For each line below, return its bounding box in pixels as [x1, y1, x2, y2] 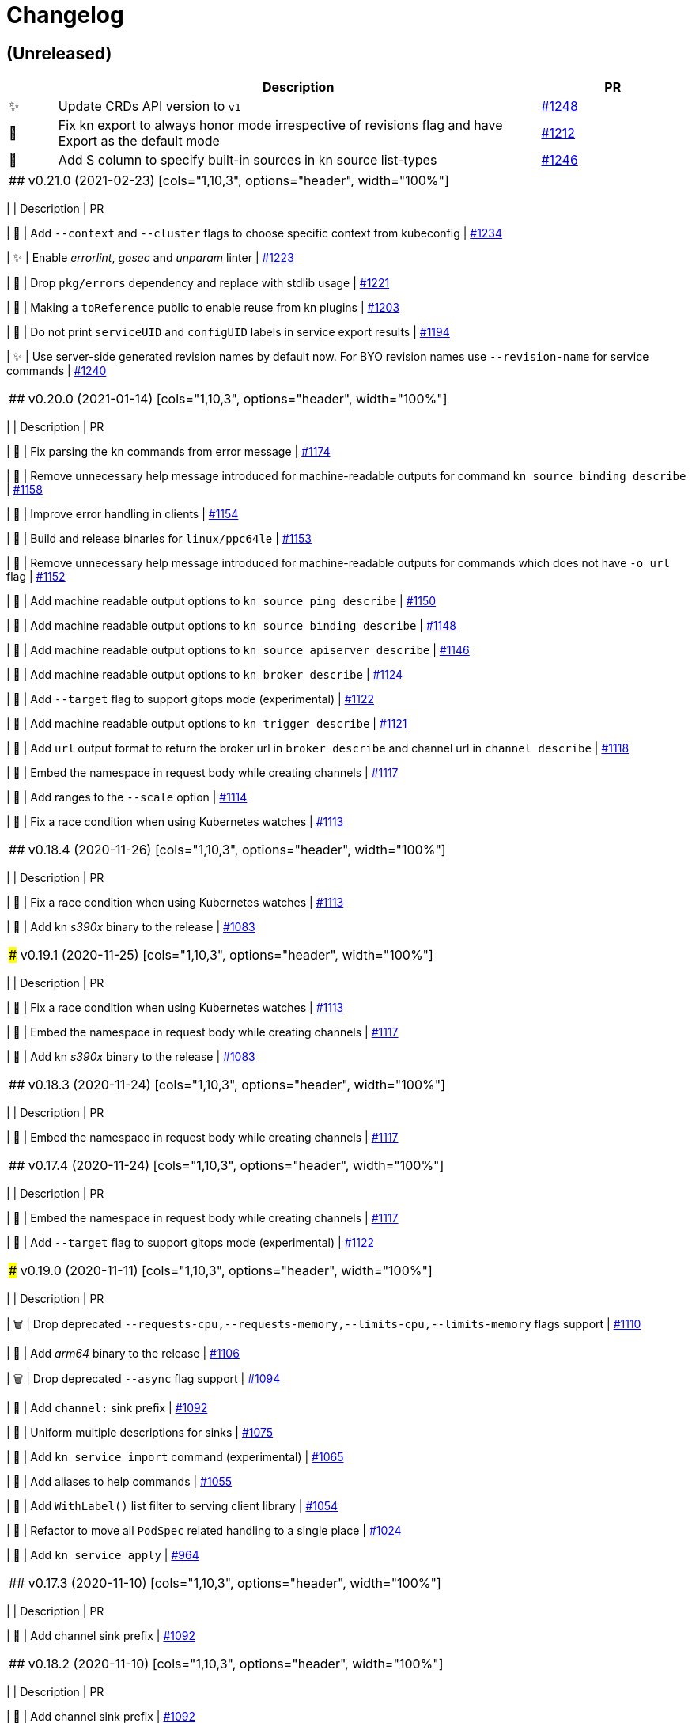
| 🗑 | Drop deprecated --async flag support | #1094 [6, 1372, 281, 1386]
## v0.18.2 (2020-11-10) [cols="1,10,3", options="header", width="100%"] [9, 1656, 444, 1672]
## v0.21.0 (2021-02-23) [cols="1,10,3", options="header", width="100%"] [9, 172, 449, 189]
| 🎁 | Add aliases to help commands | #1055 [6, 1475, 233, 1489]
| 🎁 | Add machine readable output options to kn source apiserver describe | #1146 [6, 643, 470, 657]
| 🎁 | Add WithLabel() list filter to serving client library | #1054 [6, 1499, 338, 1513]
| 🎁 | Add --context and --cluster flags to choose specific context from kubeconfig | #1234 [6, 226, 503, 240]
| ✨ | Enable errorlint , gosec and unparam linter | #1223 [6, 251, 294, 265]
